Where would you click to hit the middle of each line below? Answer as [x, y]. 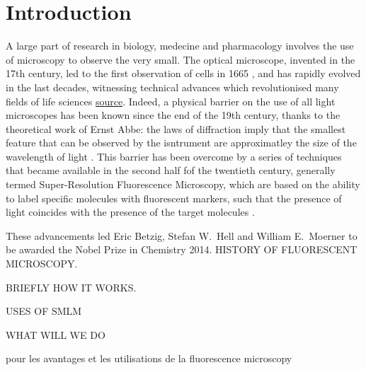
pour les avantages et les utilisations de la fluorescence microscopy [149, 358]
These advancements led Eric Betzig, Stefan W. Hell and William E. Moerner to [182, 235]
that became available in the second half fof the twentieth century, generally [171, 170]
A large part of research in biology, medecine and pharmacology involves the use [180, 46]
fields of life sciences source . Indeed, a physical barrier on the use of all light [171, 101]
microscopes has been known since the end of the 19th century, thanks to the [173, 115]
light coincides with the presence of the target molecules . [130, 212]
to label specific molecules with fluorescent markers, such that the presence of [174, 198]
